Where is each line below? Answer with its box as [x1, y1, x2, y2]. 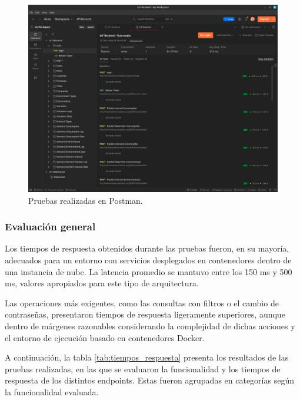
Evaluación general [5, 219, 96, 234]
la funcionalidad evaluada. [5, 385, 99, 398]
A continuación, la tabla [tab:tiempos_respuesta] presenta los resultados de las [5, 351, 289, 363]
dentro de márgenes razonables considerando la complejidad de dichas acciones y [5, 319, 295, 332]
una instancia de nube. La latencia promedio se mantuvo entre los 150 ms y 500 [5, 265, 292, 277]
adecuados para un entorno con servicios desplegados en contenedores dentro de [5, 254, 292, 266]
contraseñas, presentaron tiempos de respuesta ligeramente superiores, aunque [5, 308, 285, 320]
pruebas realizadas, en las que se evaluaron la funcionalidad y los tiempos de [5, 362, 281, 375]
